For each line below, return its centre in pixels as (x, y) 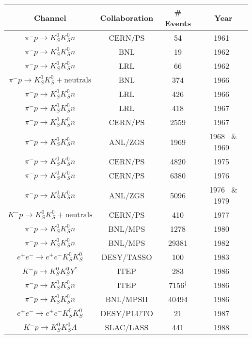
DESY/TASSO (127, 257)
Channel (50, 17)
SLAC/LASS (127, 327)
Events (178, 23)
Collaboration (127, 17)
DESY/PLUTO (126, 313)
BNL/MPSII (127, 299)
